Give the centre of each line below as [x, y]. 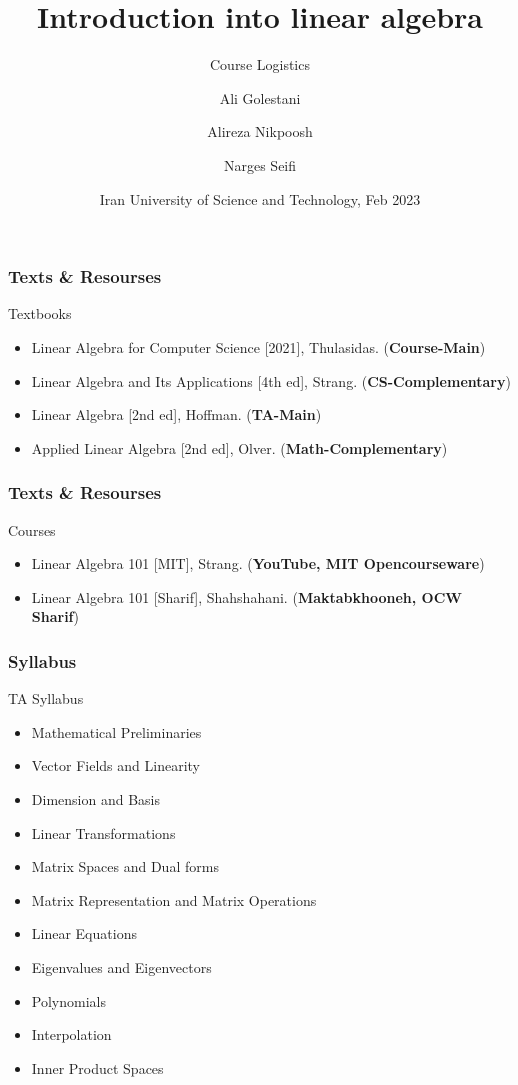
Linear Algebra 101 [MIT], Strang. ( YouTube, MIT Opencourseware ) [258, 563]
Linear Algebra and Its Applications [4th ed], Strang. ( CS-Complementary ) [271, 380]
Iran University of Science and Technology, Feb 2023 [260, 198]
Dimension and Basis [95, 798]
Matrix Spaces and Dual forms [125, 866]
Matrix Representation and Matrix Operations [174, 899]
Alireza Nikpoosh [260, 131]
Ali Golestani [260, 97]
